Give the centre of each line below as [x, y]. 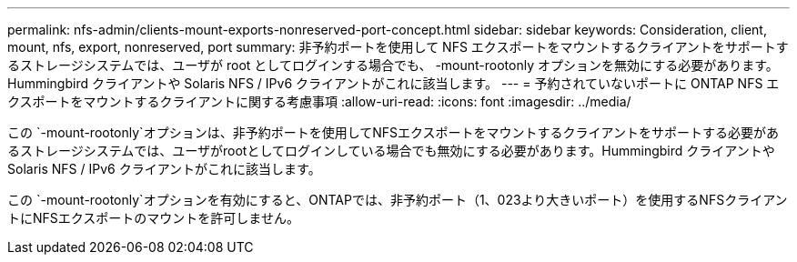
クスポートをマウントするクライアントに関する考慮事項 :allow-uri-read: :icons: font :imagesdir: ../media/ [319, 101]
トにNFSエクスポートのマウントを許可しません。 [153, 218]
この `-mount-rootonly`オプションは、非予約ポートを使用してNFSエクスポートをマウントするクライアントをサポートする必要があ [393, 132]
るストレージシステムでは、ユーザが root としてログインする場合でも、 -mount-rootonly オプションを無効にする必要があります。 [393, 65]
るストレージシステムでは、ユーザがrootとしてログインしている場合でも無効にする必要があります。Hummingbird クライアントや [391, 151]
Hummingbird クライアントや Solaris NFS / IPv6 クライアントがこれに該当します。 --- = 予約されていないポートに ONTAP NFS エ [393, 83]
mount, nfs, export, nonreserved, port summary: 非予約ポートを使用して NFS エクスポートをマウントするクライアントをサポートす [398, 47]
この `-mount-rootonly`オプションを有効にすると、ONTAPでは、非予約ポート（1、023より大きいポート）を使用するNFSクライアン [398, 200]
